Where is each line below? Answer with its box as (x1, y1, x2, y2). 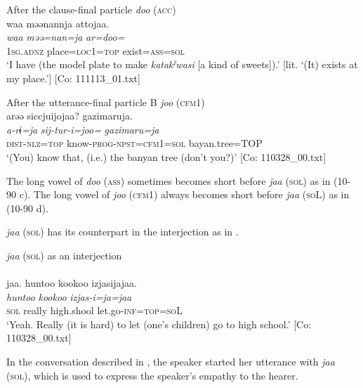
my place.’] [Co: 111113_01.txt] (6, 70, 140, 85)
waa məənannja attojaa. (6, 15, 110, 30)
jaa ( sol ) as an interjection (6, 247, 122, 262)
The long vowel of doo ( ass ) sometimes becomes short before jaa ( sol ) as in (6, 173, 331, 188)
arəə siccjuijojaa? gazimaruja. (6, 108, 133, 123)
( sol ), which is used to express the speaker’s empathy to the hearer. (6, 368, 298, 382)
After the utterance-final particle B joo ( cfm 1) (6, 94, 205, 109)
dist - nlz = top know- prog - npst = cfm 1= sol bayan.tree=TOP (6, 136, 263, 150)
